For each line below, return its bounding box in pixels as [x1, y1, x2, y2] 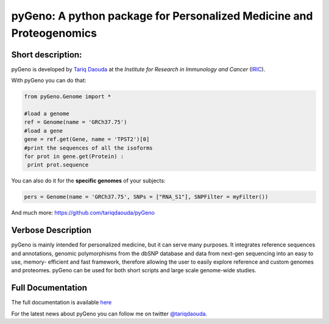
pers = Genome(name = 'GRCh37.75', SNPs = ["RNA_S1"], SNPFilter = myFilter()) [24, 193, 269, 201]
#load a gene [24, 127, 63, 134]
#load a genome [24, 110, 69, 117]
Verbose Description [11, 225, 91, 236]
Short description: [11, 49, 82, 60]
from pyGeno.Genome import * [24, 93, 111, 100]
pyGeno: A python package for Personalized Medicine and [11, 9, 313, 23]
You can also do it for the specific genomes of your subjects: [11, 177, 166, 184]
